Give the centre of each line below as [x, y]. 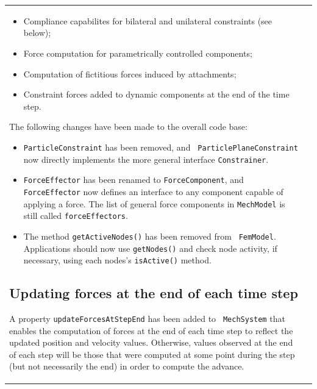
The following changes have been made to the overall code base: [128, 127]
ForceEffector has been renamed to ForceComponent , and [134, 180]
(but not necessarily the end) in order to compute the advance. [127, 366]
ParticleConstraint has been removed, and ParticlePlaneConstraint [161, 147]
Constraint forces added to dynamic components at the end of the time [156, 94]
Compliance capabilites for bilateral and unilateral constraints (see [148, 20]
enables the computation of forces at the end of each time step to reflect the [151, 330]
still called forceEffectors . [76, 216]
